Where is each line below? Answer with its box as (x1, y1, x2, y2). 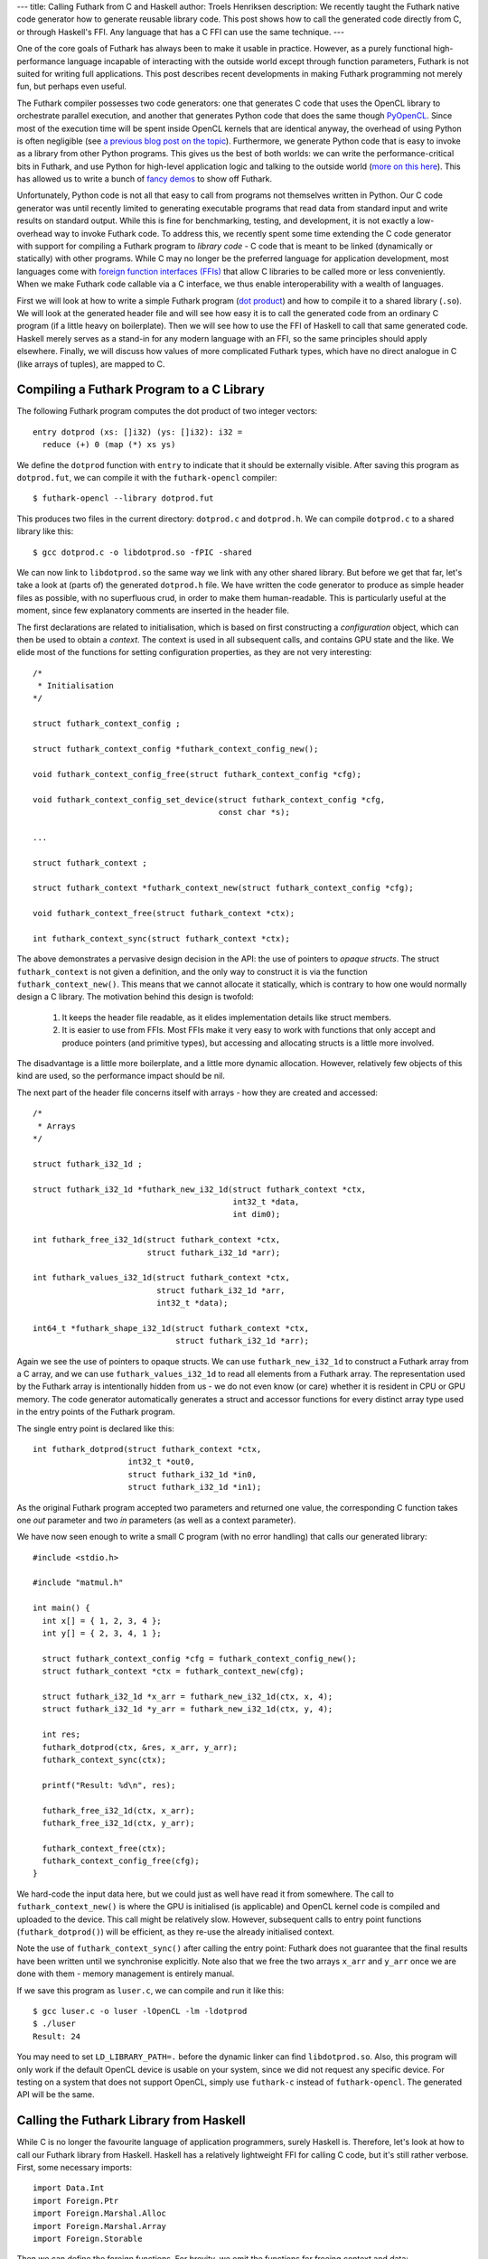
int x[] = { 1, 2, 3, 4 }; (42, 1616, 162, 1626)
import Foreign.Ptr (33, 2196, 119, 2206)
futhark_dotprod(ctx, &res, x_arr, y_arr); (42, 1742, 239, 1752)
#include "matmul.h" (33, 1578, 124, 1588)
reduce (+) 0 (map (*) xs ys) (42, 439, 176, 450)
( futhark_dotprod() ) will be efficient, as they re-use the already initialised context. (16, 1926, 334, 1937)
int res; (42, 1729, 81, 1739)
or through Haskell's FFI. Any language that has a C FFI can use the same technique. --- (16, 26, 345, 37)
